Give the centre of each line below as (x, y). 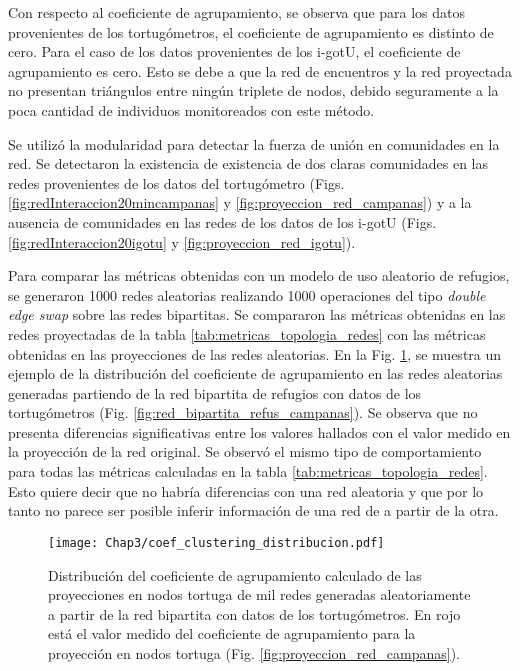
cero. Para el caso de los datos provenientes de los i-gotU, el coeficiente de (234, 51)
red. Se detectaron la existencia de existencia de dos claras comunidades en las (248, 163)
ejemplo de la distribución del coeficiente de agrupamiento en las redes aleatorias (255, 373)
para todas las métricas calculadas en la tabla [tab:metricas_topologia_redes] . (248, 471)
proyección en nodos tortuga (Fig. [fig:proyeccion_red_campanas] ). (254, 652)
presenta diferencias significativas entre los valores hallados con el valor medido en (259, 431)
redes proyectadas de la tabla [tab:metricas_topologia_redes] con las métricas (247, 333)
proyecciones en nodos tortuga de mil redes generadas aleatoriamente (259, 594)
